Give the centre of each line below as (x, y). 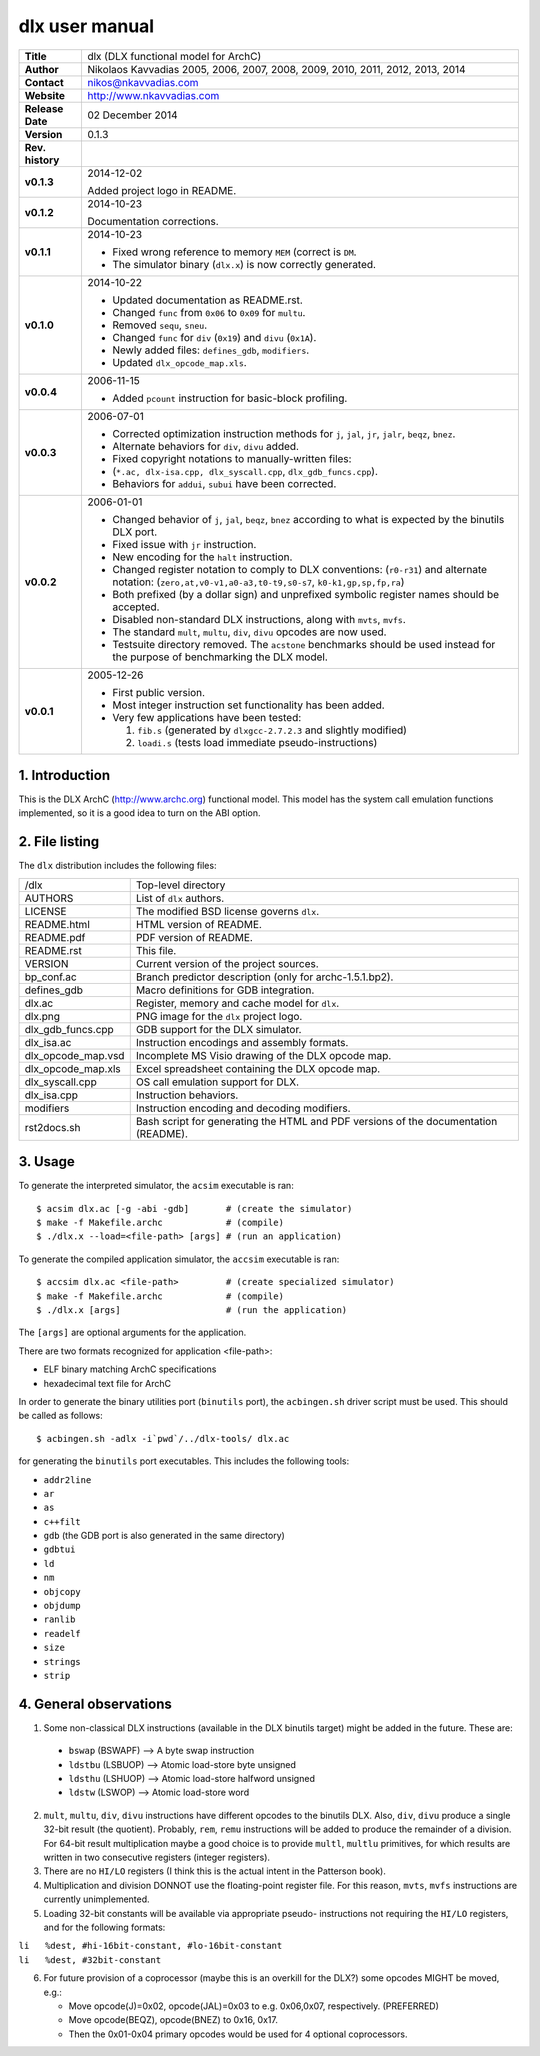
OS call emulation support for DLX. (217, 1082)
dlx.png (42, 1016)
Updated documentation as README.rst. (207, 300)
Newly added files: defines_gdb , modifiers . (210, 350)
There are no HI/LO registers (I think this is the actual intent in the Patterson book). (215, 1871)
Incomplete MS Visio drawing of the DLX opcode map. (263, 1055)
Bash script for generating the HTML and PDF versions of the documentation (316, 1121)
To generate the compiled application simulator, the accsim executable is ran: (179, 1259)
